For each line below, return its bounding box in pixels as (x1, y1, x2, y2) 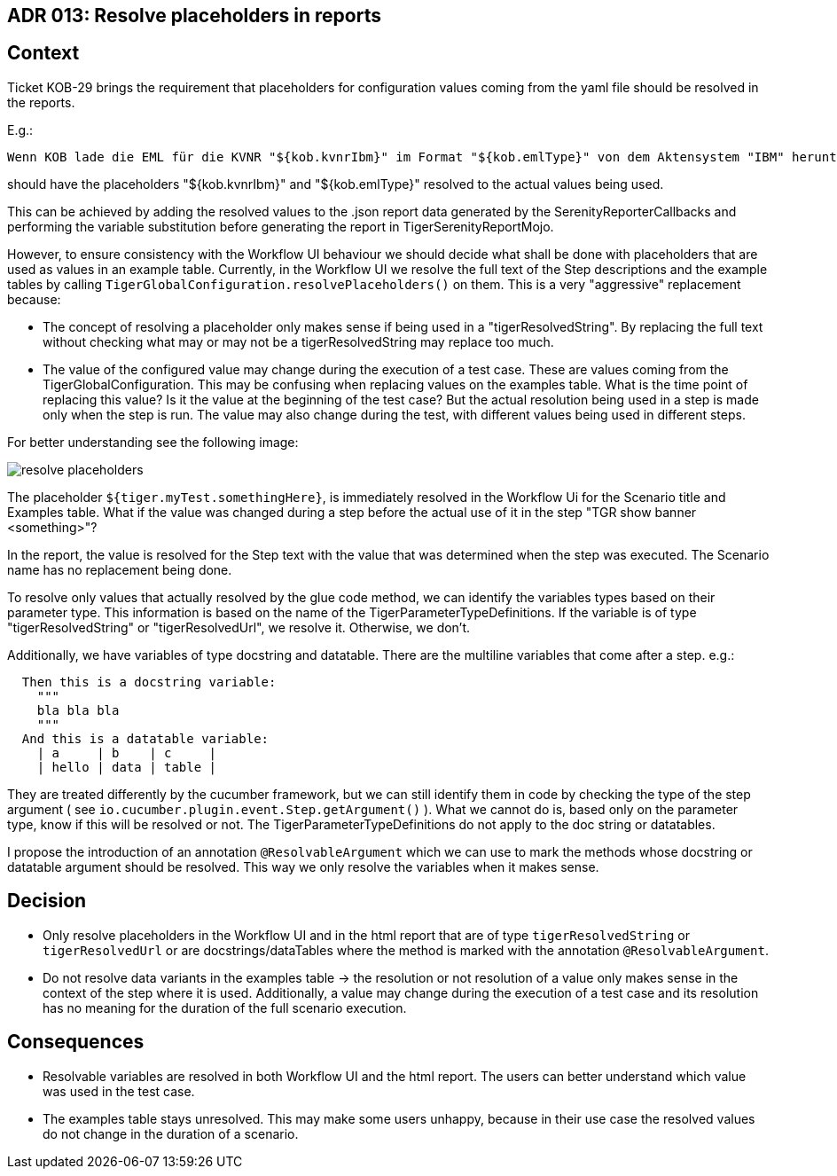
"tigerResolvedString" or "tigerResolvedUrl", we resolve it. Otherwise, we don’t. (7, 619, 471, 635)
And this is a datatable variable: (21, 731, 270, 746)
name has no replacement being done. (7, 561, 232, 577)
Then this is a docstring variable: (21, 674, 277, 689)
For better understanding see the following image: (7, 434, 299, 450)
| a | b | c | (36, 745, 217, 760)
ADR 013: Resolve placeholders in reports (7, 4, 381, 27)
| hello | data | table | (36, 759, 217, 774)
